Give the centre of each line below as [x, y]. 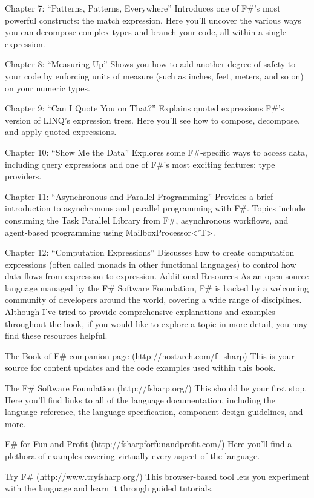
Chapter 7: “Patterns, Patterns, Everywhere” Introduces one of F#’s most [143, 8]
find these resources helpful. [56, 335]
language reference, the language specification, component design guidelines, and [154, 412]
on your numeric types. [47, 88]
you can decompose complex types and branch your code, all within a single [146, 32]
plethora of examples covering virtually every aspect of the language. [132, 456]
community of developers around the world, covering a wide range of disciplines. [153, 300]
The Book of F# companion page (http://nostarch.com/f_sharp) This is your [150, 355]
